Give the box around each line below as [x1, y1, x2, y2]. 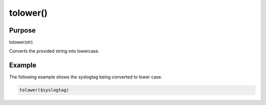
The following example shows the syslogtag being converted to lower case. [9, 74, 163, 80]
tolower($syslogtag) [19, 87, 69, 93]
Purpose [9, 26, 36, 35]
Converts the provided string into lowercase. [9, 48, 100, 54]
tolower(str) [9, 39, 33, 45]
